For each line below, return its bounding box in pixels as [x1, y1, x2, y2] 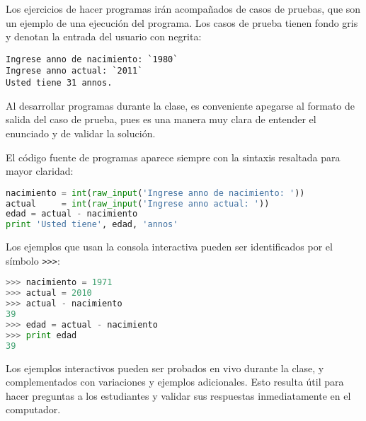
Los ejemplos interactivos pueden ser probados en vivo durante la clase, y [6, 360, 324, 375]
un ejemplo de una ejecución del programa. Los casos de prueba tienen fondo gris [6, 15, 358, 30]
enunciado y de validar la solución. [6, 125, 156, 140]
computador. [6, 402, 61, 417]
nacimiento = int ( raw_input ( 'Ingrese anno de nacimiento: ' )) [6, 188, 305, 198]
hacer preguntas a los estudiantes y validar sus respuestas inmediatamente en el [6, 388, 351, 403]
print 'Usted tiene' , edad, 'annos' [6, 219, 178, 230]
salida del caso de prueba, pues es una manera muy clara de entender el [6, 112, 316, 127]
